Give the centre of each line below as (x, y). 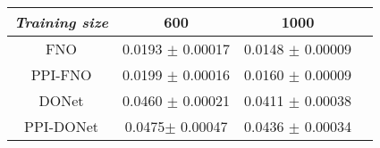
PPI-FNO (61, 74)
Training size (62, 22)
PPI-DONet (61, 126)
